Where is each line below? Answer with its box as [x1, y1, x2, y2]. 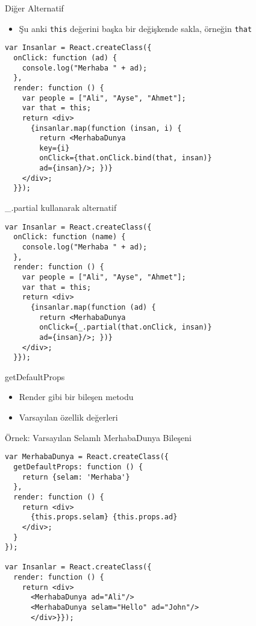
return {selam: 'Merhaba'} [22, 472, 130, 481]
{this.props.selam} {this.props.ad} [30, 513, 178, 522]
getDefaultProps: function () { [13, 462, 143, 471]
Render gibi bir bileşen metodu [19, 390, 134, 403]
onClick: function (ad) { [13, 53, 117, 62]
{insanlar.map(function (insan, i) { [30, 124, 182, 133]
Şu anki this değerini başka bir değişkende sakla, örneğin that [19, 22, 252, 34]
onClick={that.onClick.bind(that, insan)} [39, 154, 212, 163]
